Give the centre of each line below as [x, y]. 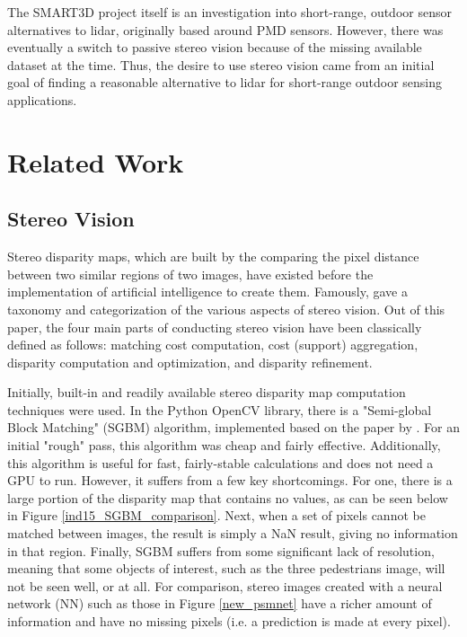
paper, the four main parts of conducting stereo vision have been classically [215, 327]
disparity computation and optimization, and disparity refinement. [190, 362]
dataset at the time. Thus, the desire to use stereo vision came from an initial [221, 64]
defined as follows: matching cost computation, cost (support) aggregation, [213, 345]
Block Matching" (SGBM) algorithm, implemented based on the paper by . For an [233, 427]
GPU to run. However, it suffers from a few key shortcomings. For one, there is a [230, 480]
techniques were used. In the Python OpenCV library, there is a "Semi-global [220, 409]
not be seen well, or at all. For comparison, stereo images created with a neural [225, 585]
